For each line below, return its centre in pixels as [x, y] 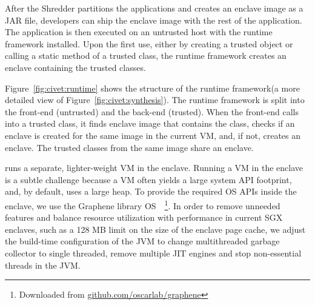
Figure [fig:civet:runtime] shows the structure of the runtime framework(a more [152, 88]
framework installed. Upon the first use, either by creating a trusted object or [149, 43]
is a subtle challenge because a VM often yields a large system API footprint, [148, 179]
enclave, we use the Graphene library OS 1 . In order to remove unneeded [143, 204]
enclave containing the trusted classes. [75, 67]
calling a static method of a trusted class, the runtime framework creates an [146, 55]
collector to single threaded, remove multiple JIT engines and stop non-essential [153, 253]
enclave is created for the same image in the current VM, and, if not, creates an [153, 135]
